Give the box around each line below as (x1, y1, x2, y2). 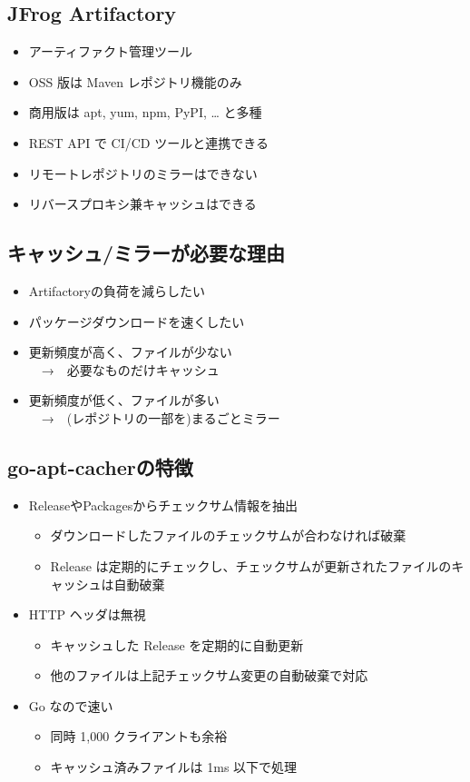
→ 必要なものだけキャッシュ (41, 360, 220, 379)
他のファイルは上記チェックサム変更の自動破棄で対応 (50, 666, 368, 685)
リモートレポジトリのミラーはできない (28, 163, 258, 183)
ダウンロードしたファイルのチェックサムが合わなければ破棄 (50, 526, 406, 545)
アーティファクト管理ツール (28, 42, 193, 61)
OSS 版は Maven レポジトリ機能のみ (28, 72, 242, 91)
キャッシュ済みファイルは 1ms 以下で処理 (50, 757, 298, 777)
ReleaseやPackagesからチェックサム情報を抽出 (28, 495, 298, 514)
